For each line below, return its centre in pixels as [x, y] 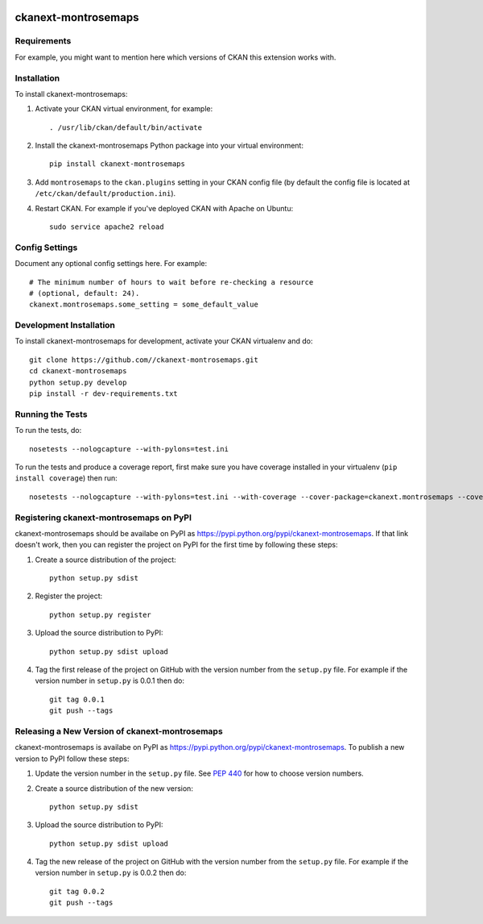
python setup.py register [101, 614]
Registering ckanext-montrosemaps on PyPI [103, 518]
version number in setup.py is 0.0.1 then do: [110, 681]
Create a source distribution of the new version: [114, 788]
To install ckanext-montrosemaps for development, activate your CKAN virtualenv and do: [164, 341]
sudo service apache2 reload [107, 227]
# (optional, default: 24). [85, 293]
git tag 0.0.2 [77, 891]
